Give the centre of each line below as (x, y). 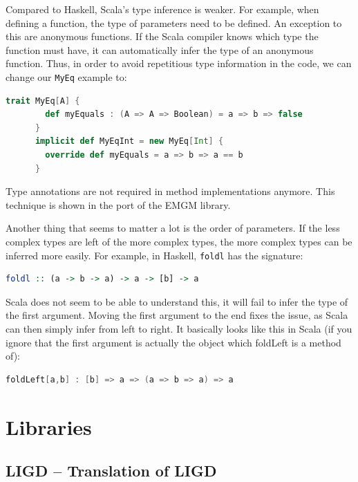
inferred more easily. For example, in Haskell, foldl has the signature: (154, 255)
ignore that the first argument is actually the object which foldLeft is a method (173, 342)
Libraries (49, 426)
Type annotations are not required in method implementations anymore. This (170, 191)
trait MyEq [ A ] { (43, 101)
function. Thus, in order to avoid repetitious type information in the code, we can (179, 63)
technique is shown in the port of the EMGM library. (118, 204)
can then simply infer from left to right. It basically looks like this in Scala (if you (179, 328)
